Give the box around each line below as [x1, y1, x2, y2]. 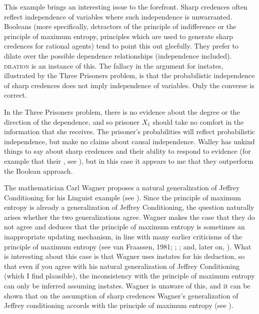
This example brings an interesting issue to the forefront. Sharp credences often [4, 2, 247, 12]
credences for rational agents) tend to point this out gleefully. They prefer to [4, 41, 239, 51]
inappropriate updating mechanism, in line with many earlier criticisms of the [4, 231, 242, 242]
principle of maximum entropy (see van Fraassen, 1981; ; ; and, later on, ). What [4, 241, 251, 251]
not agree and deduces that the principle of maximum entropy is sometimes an [4, 221, 245, 232]
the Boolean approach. [4, 165, 73, 176]
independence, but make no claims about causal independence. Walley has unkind [4, 136, 255, 146]
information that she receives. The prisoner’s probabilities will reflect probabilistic [4, 126, 255, 137]
